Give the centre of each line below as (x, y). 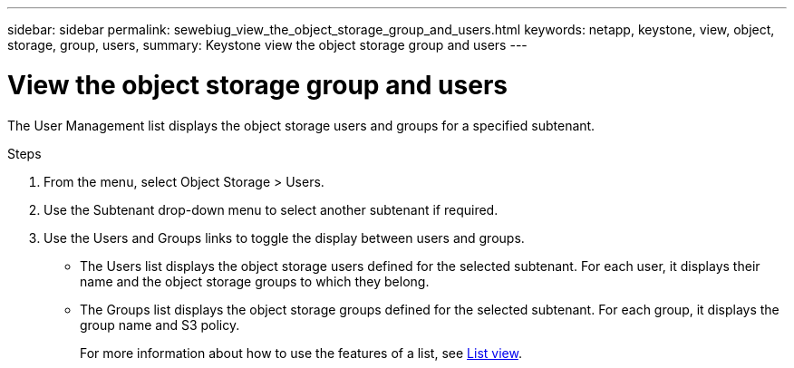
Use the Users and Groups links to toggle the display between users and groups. (284, 237)
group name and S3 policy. (160, 324)
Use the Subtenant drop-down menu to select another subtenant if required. (271, 209)
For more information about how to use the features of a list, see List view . (301, 353)
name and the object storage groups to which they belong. (255, 281)
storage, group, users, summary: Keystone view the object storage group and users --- (267, 45)
